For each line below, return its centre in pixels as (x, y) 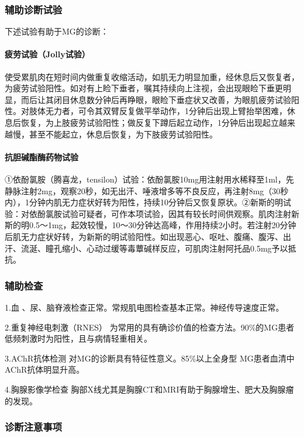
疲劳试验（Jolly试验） (47, 54)
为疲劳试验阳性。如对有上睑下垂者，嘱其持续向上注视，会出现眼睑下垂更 (144, 88)
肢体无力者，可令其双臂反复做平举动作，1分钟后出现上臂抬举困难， (158, 111)
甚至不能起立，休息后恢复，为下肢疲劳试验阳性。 (123, 134)
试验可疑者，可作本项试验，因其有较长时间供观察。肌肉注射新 (180, 213)
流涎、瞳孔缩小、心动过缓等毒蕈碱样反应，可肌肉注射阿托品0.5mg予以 (154, 248)
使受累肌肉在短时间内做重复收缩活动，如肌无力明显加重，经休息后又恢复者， (152, 76)
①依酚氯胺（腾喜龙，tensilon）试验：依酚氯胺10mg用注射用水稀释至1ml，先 (149, 179)
